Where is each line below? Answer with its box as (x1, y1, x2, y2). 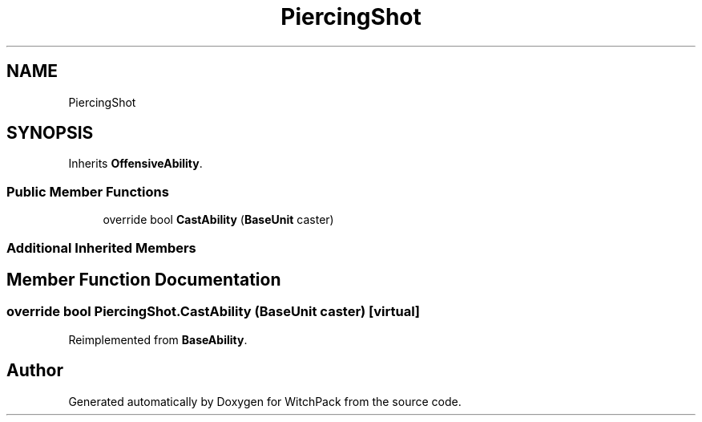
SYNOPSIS (6, 123, 94, 144)
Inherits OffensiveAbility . (68, 156, 203, 171)
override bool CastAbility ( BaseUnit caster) (103, 213, 334, 227)
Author (6, 360, 63, 381)
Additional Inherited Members (6, 239, 196, 256)
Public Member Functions (6, 183, 169, 200)
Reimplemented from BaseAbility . (68, 332, 248, 347)
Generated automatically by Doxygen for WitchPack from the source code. (68, 394, 462, 408)
